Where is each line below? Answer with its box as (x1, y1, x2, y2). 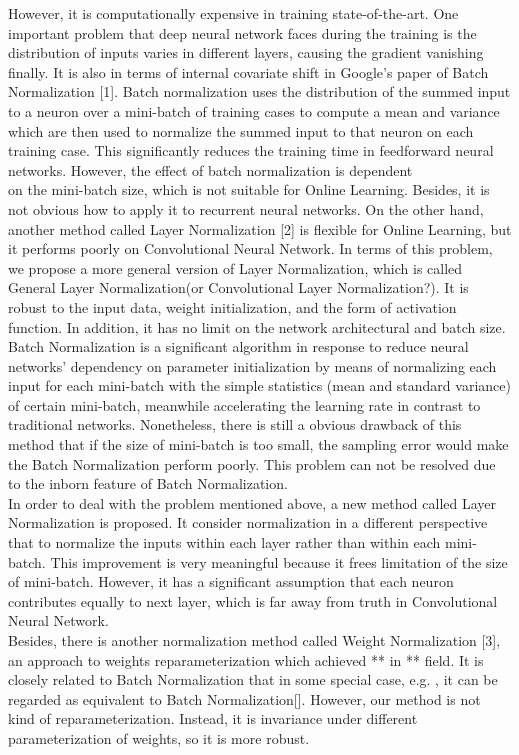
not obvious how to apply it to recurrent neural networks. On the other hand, (8, 198, 484, 219)
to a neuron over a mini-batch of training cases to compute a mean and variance (8, 100, 500, 121)
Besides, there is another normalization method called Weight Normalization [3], (8, 630, 501, 650)
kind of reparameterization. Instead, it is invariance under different (8, 708, 418, 729)
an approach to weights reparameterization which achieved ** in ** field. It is (8, 649, 484, 670)
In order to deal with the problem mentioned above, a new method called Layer (8, 492, 496, 513)
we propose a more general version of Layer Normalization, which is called (8, 257, 463, 278)
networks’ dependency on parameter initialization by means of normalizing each (8, 355, 497, 376)
